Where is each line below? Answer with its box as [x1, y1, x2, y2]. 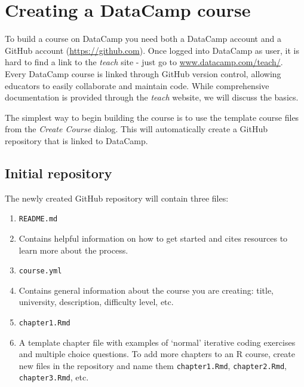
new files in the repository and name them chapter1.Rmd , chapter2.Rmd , [19, 359, 287, 371]
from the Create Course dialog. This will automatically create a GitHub [5, 123, 268, 135]
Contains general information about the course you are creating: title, [19, 284, 274, 296]
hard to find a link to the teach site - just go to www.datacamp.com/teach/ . [5, 56, 283, 68]
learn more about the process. [19, 243, 128, 256]
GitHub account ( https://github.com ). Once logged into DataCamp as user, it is [5, 44, 299, 56]
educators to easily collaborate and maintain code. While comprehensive [5, 79, 269, 92]
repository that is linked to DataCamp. [5, 134, 148, 147]
